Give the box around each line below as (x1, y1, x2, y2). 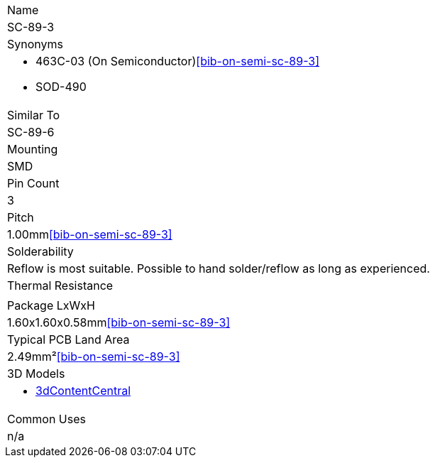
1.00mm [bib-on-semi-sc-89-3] (7, 227, 172, 241)
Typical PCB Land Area (7, 332, 130, 347)
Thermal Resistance (7, 278, 114, 293)
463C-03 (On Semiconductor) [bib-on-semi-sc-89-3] (35, 54, 320, 68)
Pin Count (7, 176, 60, 190)
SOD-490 (35, 80, 87, 94)
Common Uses (7, 412, 86, 426)
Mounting (7, 142, 58, 156)
